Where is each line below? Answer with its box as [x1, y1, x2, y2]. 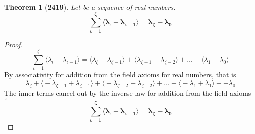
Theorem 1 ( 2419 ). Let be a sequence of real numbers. [4, 2, 176, 12]
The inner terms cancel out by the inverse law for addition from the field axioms [4, 87, 251, 98]
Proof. [4, 39, 23, 49]
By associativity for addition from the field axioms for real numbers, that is [4, 69, 236, 80]
